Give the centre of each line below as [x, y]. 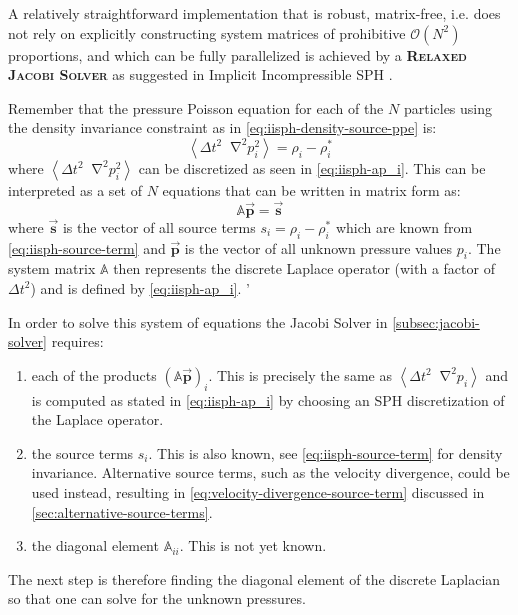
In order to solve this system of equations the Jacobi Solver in [198, 321]
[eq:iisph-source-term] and [87, 247]
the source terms [82, 452]
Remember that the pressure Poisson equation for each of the [196, 107]
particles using [447, 107]
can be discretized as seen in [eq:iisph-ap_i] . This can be [312, 167]
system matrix [52, 268]
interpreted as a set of [75, 189]
